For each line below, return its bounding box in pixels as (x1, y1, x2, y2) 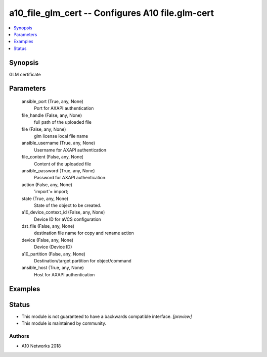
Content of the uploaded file (34, 161, 91, 167)
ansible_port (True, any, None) (21, 99, 84, 104)
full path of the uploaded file (34, 119, 92, 125)
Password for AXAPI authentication (34, 175, 106, 181)
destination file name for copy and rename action (34, 230, 134, 236)
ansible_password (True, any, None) (21, 167, 95, 173)
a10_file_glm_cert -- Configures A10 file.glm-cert (9, 7, 214, 18)
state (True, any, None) (21, 196, 69, 202)
